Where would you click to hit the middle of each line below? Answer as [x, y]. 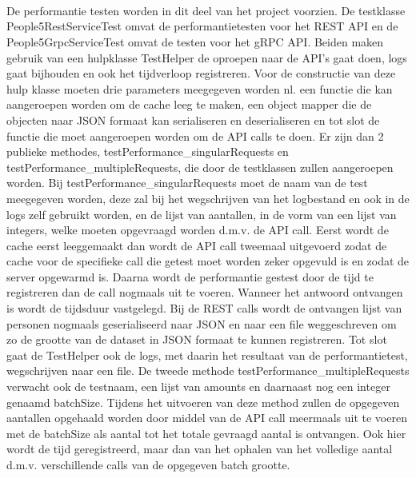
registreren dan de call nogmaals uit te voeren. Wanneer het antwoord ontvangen [205, 292]
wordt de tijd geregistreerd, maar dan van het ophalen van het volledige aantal [200, 449]
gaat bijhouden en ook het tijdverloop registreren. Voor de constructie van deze [201, 73]
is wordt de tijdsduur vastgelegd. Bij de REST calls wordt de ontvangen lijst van [204, 308]
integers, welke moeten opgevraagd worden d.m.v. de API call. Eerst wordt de [198, 230]
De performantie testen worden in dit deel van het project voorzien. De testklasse [206, 10]
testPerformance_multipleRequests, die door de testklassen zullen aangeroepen [200, 167]
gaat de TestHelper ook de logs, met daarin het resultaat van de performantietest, [207, 355]
